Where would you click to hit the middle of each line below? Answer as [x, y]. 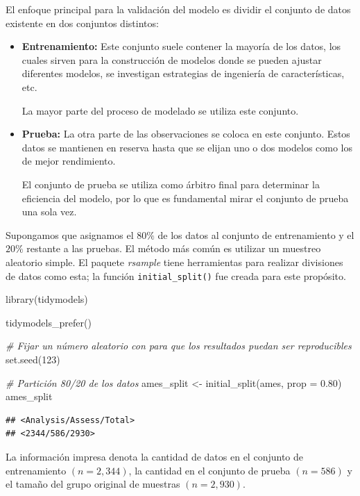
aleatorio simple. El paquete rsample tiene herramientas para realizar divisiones [174, 262]
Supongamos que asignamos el [70, 234]
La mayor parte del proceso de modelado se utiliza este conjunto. [160, 110]
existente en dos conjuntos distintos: [82, 23]
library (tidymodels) [47, 299]
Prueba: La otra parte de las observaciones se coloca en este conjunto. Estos [186, 134]
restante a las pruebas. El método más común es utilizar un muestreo [174, 248]
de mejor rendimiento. [69, 161]
